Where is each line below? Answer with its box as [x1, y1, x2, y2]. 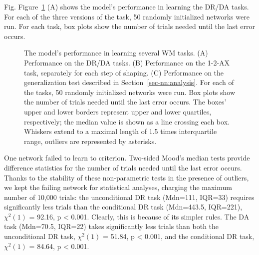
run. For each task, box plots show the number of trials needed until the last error [4, 21, 255, 31]
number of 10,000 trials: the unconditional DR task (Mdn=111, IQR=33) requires [4, 191, 255, 202]
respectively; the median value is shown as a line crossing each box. [24, 116, 230, 126]
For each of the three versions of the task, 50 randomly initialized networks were [4, 11, 250, 21]
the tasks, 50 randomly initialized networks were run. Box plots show [24, 86, 236, 97]
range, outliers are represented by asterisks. [24, 135, 157, 146]
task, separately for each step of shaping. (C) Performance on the [24, 67, 224, 77]
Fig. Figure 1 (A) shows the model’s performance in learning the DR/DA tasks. [4, 1, 249, 11]
